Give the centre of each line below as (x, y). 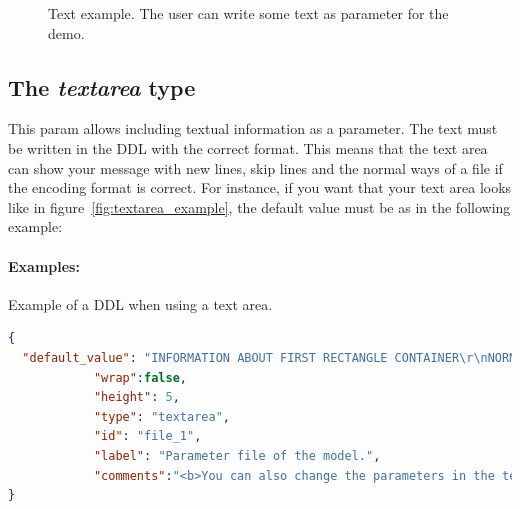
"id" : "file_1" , (147, 436)
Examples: (44, 265)
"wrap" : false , (140, 377)
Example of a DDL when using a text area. (140, 303)
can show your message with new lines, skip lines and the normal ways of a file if (255, 167)
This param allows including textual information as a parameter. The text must (253, 128)
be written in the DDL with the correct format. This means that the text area (248, 147)
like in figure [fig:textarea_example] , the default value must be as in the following (259, 206)
